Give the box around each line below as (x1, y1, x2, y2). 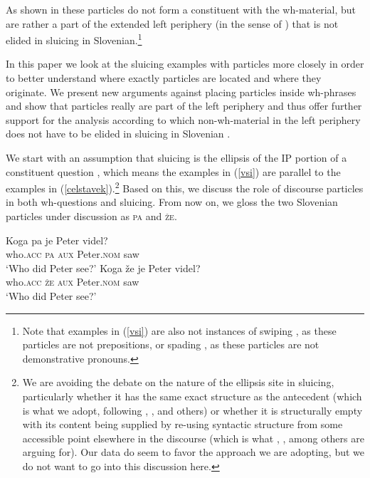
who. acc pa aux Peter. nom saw (6, 246, 139, 261)
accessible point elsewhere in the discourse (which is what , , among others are (22, 430, 364, 445)
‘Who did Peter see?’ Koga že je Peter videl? (6, 260, 201, 275)
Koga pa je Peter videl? (6, 232, 108, 247)
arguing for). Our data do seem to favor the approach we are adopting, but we (22, 445, 365, 459)
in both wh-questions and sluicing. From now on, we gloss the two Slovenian (6, 194, 338, 209)
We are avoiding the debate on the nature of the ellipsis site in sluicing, (22, 375, 334, 390)
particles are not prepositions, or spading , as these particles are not (22, 337, 319, 352)
